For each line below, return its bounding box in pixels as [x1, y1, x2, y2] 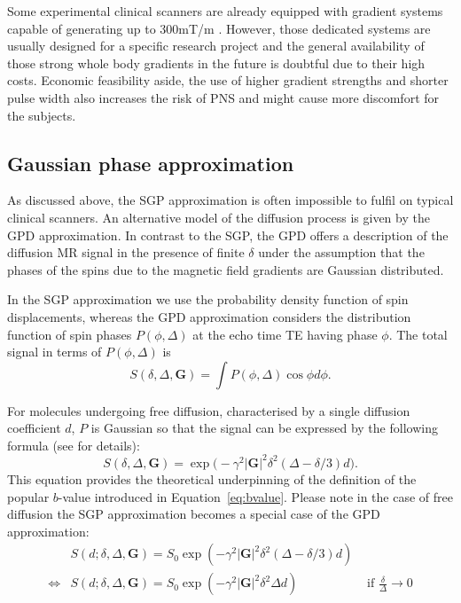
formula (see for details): [7, 435, 140, 454]
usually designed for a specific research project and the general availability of [7, 36, 425, 55]
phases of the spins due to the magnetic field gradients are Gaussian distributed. [7, 260, 444, 278]
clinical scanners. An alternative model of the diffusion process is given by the [7, 208, 430, 226]
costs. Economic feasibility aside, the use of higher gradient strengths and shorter [7, 71, 449, 90]
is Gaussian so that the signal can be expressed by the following [90, 419, 438, 437]
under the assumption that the [258, 243, 425, 262]
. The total [388, 325, 448, 343]
